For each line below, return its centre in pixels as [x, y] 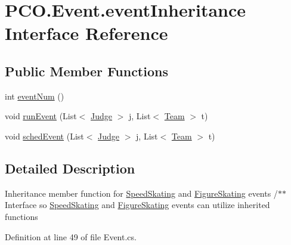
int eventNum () [35, 96]
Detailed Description [70, 168]
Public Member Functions [86, 71]
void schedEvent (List [44, 136]
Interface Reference [86, 33]
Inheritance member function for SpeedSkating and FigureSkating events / [141, 193]
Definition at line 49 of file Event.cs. [71, 236]
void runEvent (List [41, 116]
